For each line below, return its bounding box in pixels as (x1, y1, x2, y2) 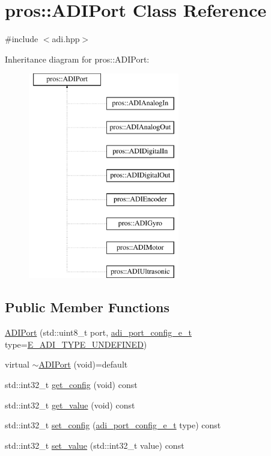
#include (5, 32, 38, 45)
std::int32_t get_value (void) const (5, 398, 135, 411)
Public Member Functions (5, 298, 169, 316)
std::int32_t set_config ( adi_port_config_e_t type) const (5, 419, 221, 431)
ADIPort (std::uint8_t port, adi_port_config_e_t (5, 326, 192, 339)
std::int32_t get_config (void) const (5, 378, 138, 391)
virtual (5, 358, 29, 371)
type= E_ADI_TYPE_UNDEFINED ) (5, 337, 147, 350)
